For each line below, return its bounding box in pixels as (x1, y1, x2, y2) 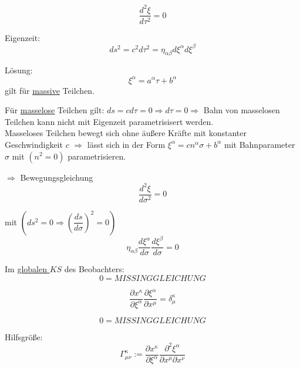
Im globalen (5, 263, 47, 275)
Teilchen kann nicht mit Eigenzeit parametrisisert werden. (5, 115, 214, 127)
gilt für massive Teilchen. (5, 84, 95, 96)
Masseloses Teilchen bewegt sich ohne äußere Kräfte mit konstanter (5, 127, 247, 139)
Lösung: (5, 64, 33, 76)
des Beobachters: (64, 263, 124, 275)
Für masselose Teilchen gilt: (5, 104, 105, 116)
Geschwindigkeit (5, 138, 63, 150)
